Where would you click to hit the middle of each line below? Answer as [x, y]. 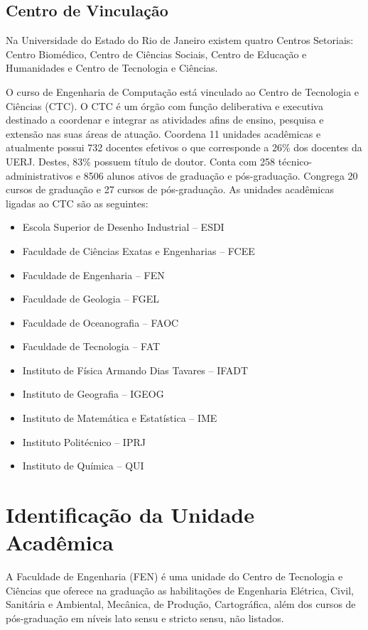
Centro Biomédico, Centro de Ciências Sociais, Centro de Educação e [156, 54]
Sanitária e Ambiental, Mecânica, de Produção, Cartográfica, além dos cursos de [181, 604]
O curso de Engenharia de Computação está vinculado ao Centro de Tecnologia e [183, 91]
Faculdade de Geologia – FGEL [91, 299]
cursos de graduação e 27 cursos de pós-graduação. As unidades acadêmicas [170, 189]
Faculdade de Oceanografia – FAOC [101, 322]
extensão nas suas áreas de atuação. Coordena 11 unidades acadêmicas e [163, 133]
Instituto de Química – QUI [83, 466]
